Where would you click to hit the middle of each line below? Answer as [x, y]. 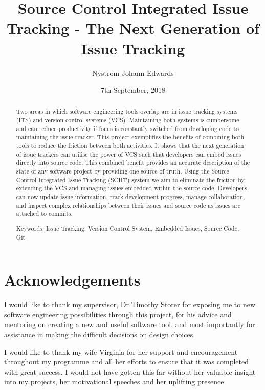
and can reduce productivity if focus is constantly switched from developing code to [127, 128]
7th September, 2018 [133, 90]
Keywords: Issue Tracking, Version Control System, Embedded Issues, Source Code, [128, 228]
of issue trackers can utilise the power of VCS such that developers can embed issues [129, 154]
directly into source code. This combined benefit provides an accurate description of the [133, 162]
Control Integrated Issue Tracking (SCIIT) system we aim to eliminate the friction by [130, 179]
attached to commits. [44, 214]
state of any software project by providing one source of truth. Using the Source [123, 171]
